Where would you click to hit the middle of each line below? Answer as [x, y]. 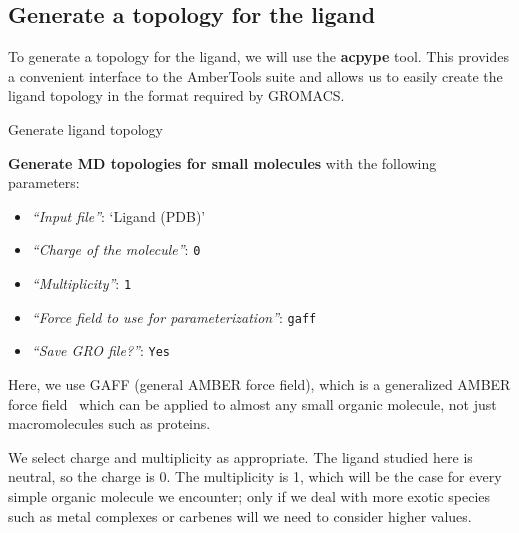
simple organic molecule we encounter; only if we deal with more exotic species [249, 495]
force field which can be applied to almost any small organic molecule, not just [252, 403]
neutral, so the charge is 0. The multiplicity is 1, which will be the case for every [255, 476]
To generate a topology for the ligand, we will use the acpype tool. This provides [258, 56]
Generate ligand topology [85, 128]
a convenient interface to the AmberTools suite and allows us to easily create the [255, 75]
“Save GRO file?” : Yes [100, 350]
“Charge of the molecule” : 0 [116, 249]
